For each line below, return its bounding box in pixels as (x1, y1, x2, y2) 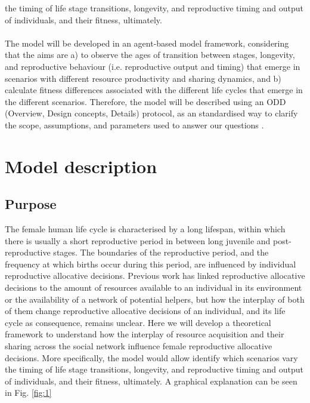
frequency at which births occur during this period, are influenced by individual (5, 257, 296, 270)
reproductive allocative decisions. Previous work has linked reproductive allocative (5, 269, 305, 282)
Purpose (5, 195, 57, 213)
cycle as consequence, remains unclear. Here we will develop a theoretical (5, 316, 271, 328)
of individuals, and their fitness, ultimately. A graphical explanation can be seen (5, 374, 297, 387)
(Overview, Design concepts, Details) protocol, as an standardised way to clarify (5, 107, 298, 119)
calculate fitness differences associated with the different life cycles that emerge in (5, 84, 303, 96)
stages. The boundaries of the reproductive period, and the (53, 246, 269, 259)
